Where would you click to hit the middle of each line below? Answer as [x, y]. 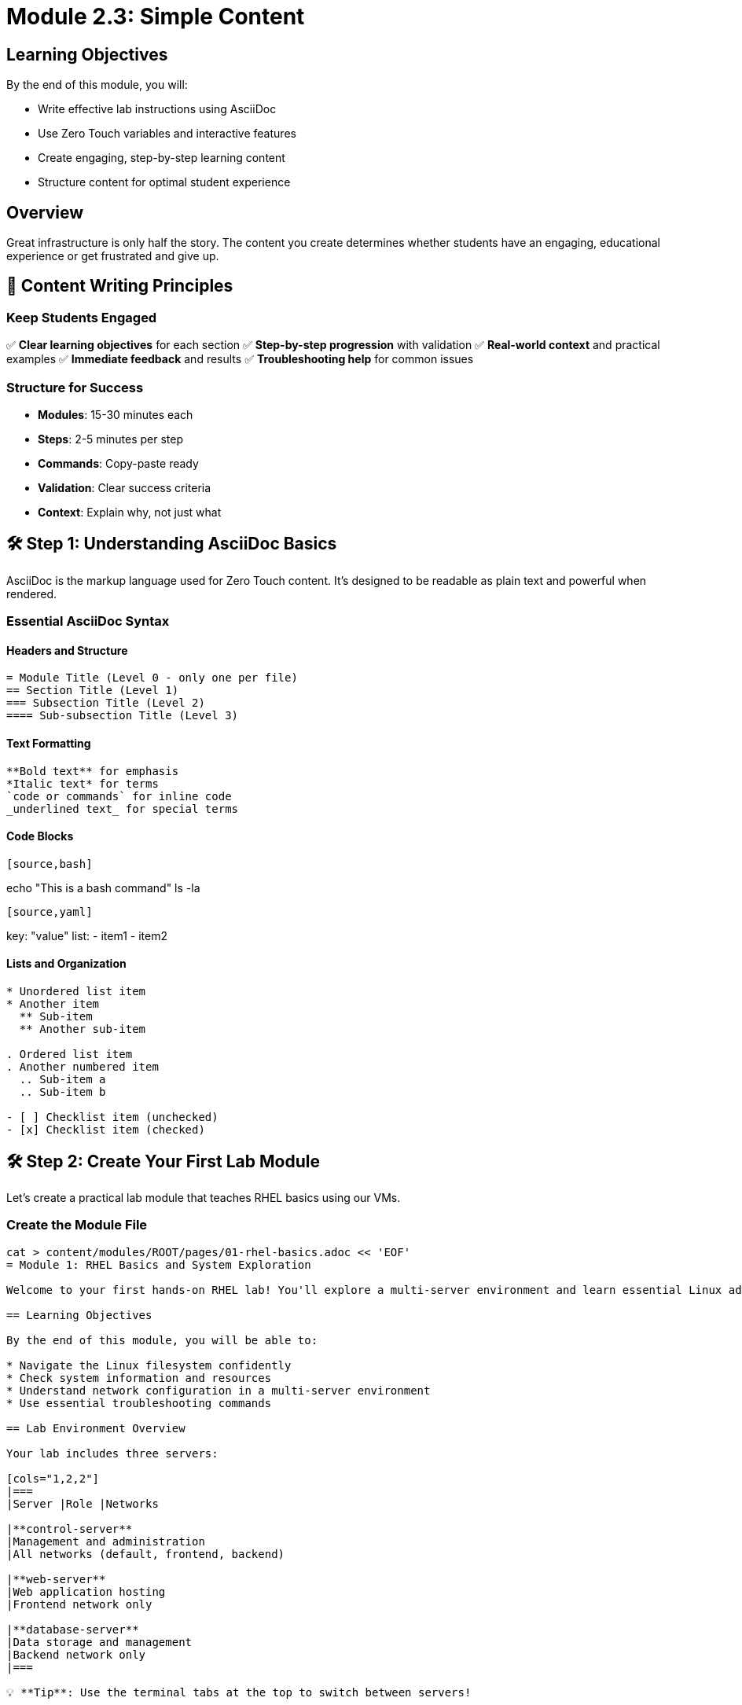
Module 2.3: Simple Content [156, 17]
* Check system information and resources [139, 1378]
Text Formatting [49, 744]
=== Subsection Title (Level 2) [106, 703]
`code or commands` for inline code [119, 796]
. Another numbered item [83, 1067]
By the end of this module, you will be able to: [162, 1340]
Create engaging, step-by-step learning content [162, 158]
